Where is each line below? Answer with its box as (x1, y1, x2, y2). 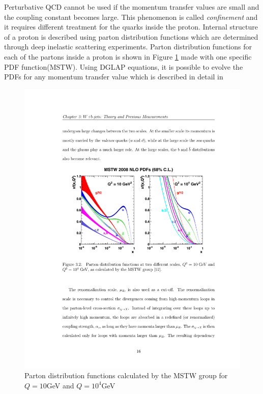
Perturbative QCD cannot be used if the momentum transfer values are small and (4, 2, 259, 12)
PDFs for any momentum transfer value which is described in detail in (4, 71, 223, 82)
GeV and (46, 380, 74, 390)
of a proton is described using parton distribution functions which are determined (4, 31, 258, 42)
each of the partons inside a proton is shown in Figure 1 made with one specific (4, 51, 252, 62)
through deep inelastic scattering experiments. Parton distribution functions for (4, 41, 252, 52)
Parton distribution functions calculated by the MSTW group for (24, 370, 228, 381)
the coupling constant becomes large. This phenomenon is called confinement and (4, 11, 258, 22)
